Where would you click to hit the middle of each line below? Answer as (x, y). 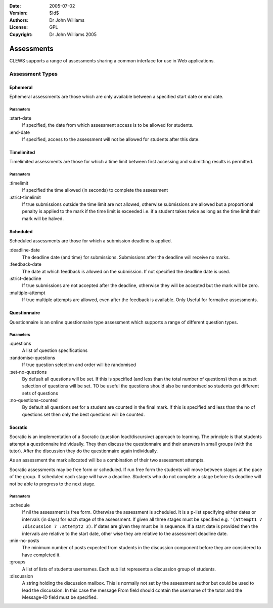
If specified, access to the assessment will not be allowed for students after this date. (111, 139)
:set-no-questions (28, 372)
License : (18, 27)
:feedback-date (25, 264)
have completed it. (41, 555)
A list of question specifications (55, 350)
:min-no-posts (24, 541)
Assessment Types (34, 74)
